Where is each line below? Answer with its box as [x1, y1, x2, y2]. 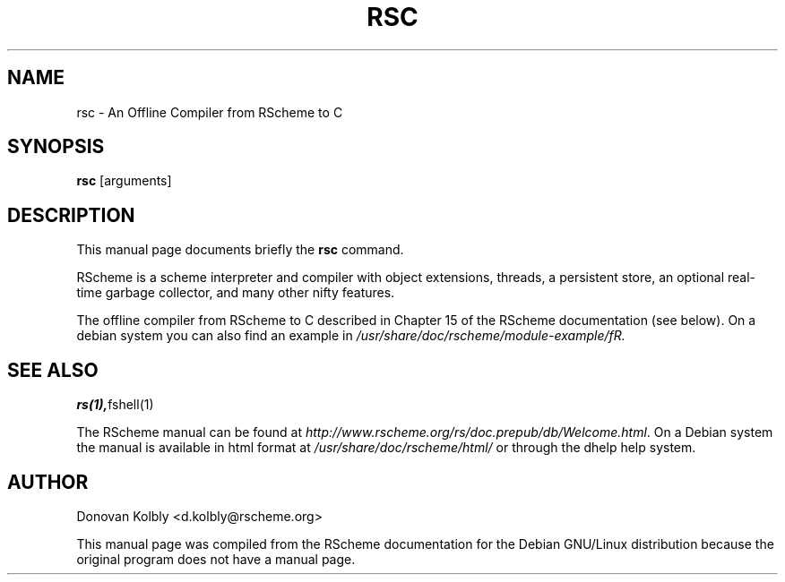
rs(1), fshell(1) [76, 397, 154, 413]
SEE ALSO [7, 358, 99, 381]
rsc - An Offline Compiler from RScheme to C [76, 104, 343, 120]
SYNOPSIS [7, 135, 105, 158]
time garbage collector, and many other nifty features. [76, 285, 395, 301]
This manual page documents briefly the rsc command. [76, 242, 404, 258]
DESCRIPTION [7, 203, 135, 227]
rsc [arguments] [76, 173, 172, 189]
